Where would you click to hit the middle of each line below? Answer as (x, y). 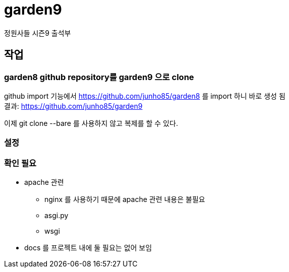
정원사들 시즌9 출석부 (38, 33)
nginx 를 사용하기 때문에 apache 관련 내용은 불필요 (125, 199)
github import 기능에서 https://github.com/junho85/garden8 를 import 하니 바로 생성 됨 (145, 96)
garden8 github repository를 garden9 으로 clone (99, 77)
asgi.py (56, 216)
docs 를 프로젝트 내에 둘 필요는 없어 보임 (88, 248)
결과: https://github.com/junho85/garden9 (73, 106)
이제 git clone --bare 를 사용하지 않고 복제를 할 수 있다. (91, 123)
